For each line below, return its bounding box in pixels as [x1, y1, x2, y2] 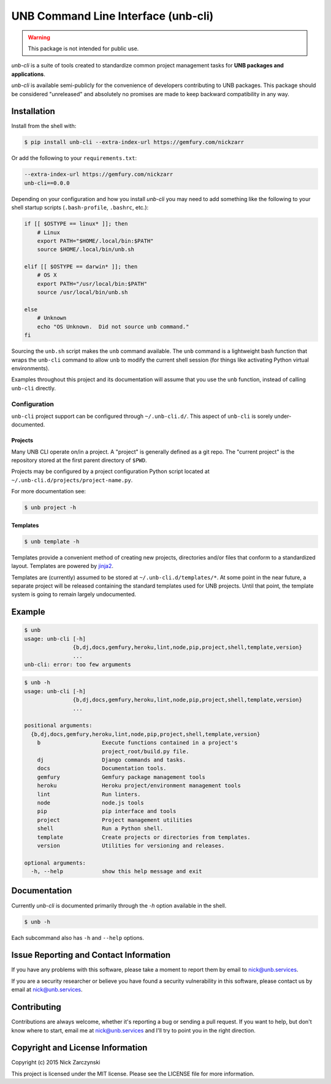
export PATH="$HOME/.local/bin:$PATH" [37, 237, 154, 244]
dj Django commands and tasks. [37, 756, 186, 763]
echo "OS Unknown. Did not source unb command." [37, 323, 189, 330]
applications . [11, 70, 45, 78]
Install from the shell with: [11, 123, 77, 130]
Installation [11, 106, 55, 116]
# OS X [37, 271, 57, 279]
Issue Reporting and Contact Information [11, 950, 171, 960]
